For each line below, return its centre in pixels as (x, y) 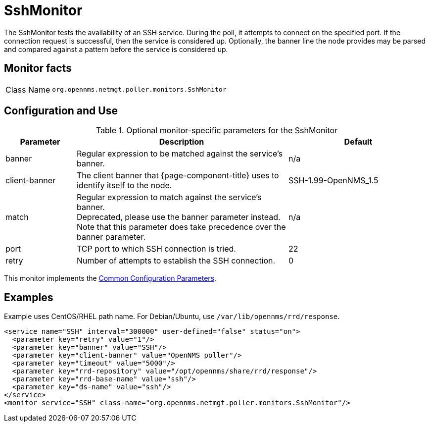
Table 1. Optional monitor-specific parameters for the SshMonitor (217, 131)
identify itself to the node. (124, 186)
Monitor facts (38, 68)
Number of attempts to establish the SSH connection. (176, 261)
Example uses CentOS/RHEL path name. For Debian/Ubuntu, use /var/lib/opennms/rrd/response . (172, 317)
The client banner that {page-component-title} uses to (178, 176)
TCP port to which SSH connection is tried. (156, 249)
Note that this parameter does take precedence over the (181, 227)
